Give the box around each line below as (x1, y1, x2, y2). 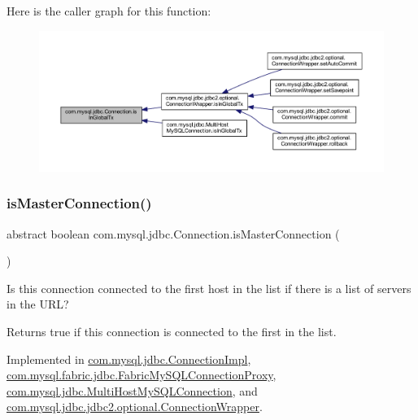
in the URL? (7, 295, 69, 313)
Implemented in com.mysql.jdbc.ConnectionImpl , (7, 350, 251, 367)
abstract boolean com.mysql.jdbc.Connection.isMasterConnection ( (7, 225, 340, 242)
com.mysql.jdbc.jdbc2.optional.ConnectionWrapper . (7, 398, 263, 415)
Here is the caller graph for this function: (7, 2, 211, 19)
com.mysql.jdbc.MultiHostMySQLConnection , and (7, 382, 258, 399)
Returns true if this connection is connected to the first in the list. (7, 323, 337, 340)
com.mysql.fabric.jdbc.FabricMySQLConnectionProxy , (7, 366, 276, 383)
